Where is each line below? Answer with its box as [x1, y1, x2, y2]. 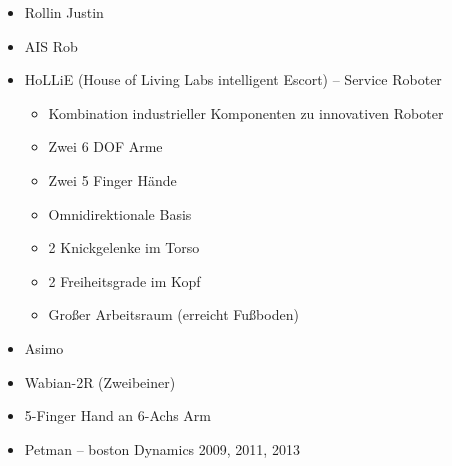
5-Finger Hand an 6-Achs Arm [24, 405, 212, 426]
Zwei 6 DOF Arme [48, 136, 163, 157]
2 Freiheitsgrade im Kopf [48, 270, 201, 291]
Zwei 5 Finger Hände [48, 169, 177, 190]
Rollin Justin [24, 2, 104, 22]
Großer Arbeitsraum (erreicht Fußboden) [48, 304, 299, 325]
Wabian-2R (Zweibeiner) [24, 371, 176, 392]
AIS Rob [24, 35, 78, 56]
